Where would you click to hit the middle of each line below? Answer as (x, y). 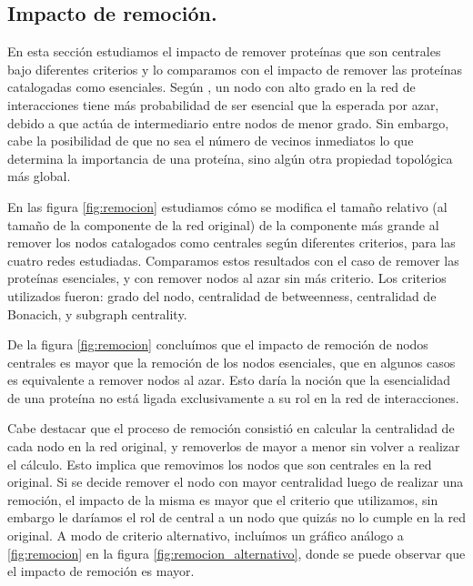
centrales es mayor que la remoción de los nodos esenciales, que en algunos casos (231, 362)
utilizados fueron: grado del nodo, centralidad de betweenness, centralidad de (222, 295)
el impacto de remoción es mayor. (101, 571)
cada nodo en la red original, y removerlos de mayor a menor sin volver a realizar (234, 446)
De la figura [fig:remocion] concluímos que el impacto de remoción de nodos (218, 344)
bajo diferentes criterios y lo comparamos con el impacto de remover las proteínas (235, 69)
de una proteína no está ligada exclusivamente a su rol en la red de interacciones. (233, 397)
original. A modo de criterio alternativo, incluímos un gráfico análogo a (206, 535)
